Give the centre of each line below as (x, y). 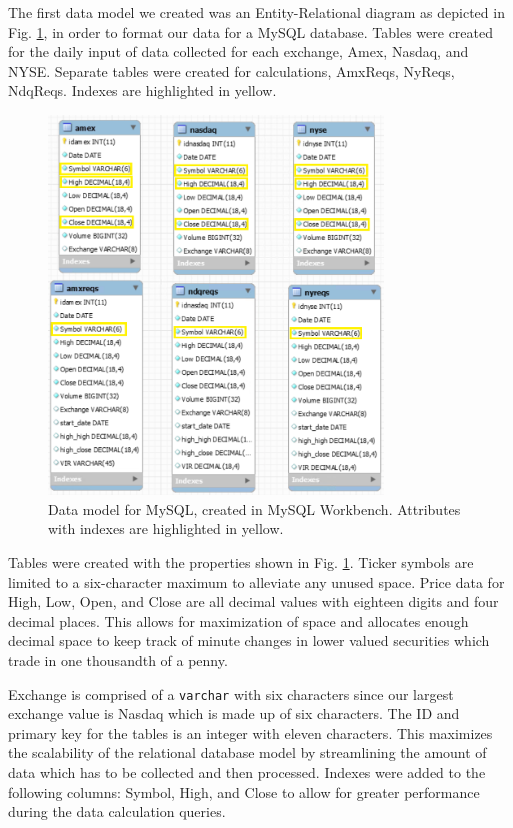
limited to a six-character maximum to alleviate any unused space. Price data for (256, 581)
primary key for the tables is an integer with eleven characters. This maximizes (250, 732)
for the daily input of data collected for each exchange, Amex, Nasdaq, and (238, 51)
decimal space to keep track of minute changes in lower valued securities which (249, 640)
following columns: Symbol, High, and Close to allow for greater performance (244, 791)
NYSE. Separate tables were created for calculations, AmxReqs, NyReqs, (231, 70)
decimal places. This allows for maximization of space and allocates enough (238, 620)
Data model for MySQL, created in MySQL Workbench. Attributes (254, 508)
